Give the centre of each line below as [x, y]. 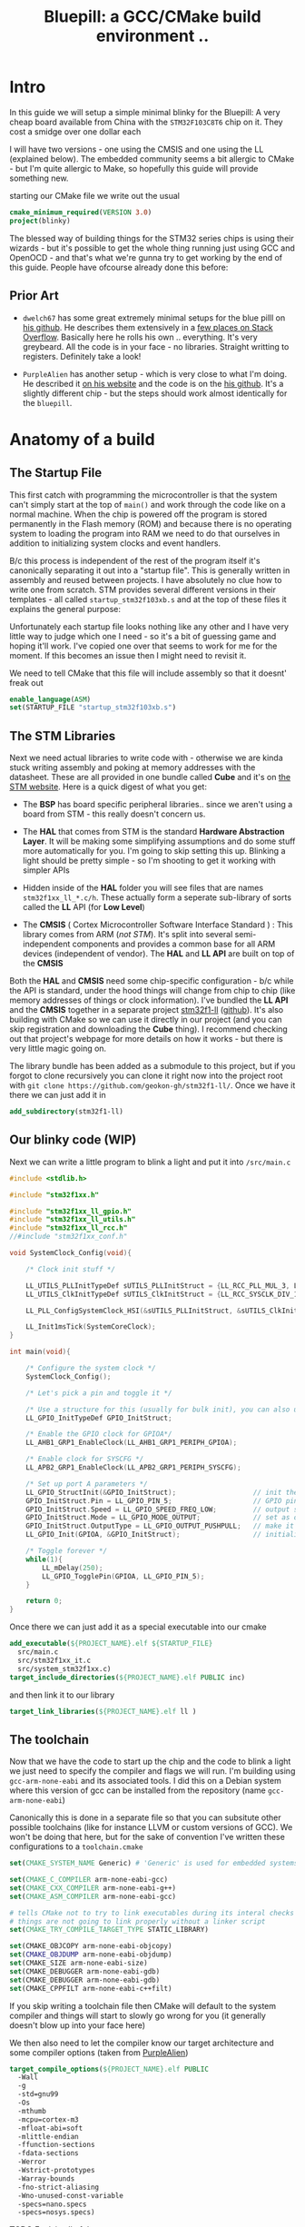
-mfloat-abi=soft [50, 2128]
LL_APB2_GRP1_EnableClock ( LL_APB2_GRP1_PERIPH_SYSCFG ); [134, 1468]
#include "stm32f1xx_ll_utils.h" [73, 1220]
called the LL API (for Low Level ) [84, 907]
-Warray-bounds [46, 2178]
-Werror [32, 2162]
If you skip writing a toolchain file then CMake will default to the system [143, 2005]
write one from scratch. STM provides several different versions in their [143, 589]
